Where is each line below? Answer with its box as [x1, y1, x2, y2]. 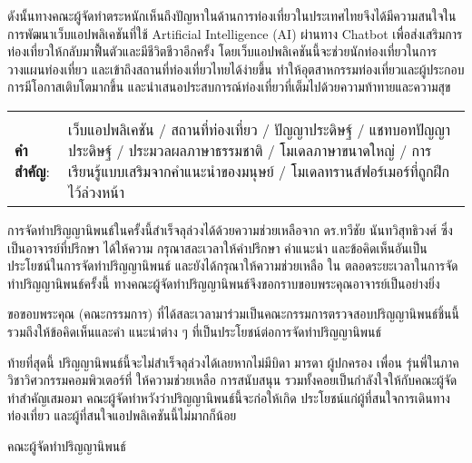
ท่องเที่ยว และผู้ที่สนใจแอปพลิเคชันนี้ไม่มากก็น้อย [7, 406, 237, 425]
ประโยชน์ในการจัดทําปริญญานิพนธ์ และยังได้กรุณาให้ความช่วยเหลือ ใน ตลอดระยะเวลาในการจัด [7, 256, 458, 275]
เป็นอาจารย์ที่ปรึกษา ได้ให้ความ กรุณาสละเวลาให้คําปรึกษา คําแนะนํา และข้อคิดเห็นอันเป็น [7, 238, 428, 257]
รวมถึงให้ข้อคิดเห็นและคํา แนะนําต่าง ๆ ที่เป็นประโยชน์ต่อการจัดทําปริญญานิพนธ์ [7, 321, 382, 340]
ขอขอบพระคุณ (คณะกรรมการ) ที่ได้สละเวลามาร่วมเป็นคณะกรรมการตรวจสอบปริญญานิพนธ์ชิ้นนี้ [7, 304, 459, 323]
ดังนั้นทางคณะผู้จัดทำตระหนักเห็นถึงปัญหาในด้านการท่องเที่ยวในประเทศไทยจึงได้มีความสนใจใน [7, 6, 457, 25]
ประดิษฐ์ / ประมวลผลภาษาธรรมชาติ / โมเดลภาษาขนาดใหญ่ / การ [68, 139, 432, 161]
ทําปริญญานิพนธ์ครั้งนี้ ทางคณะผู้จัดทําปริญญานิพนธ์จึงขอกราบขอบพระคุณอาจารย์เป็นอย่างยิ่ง [7, 273, 440, 292]
